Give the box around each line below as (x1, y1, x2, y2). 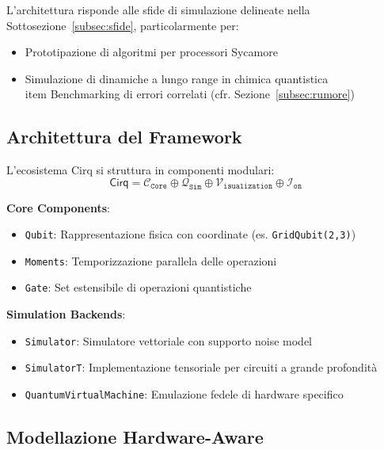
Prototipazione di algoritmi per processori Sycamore (25, 44, 278, 60)
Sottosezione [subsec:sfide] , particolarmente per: (6, 17, 239, 33)
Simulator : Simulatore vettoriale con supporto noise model (25, 332, 313, 349)
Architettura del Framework (6, 124, 242, 149)
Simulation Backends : (6, 306, 126, 322)
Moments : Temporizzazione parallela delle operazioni (25, 252, 277, 269)
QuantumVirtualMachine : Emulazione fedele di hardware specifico (25, 386, 344, 402)
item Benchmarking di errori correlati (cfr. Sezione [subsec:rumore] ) (25, 86, 355, 102)
